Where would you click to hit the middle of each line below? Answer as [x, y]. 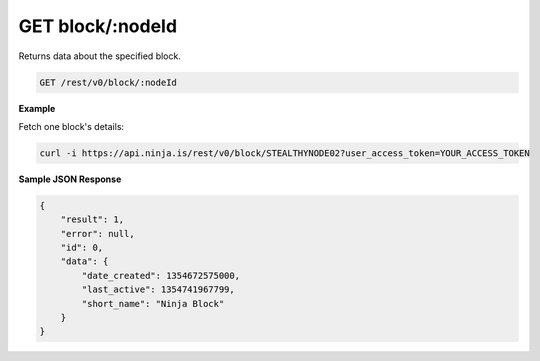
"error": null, [97, 233]
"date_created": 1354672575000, [160, 275]
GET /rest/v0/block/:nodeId [108, 82]
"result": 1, [92, 219]
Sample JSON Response [70, 179]
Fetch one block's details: [71, 126]
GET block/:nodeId [98, 26]
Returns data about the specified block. [100, 56]
